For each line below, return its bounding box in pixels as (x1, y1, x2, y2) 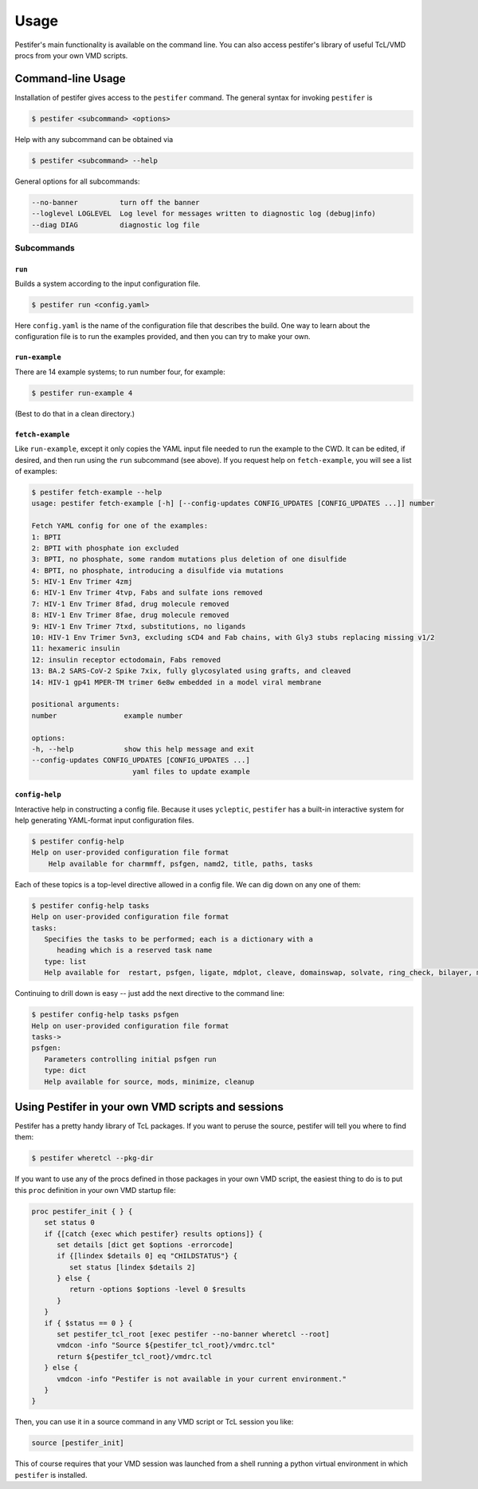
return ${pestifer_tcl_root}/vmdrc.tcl (57, 1352, 213, 1361)
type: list (44, 957, 87, 966)
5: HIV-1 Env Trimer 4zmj (31, 577, 133, 587)
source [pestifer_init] (31, 1439, 125, 1448)
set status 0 (44, 1218, 96, 1227)
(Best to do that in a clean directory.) (14, 409, 135, 418)
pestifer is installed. (14, 1470, 88, 1479)
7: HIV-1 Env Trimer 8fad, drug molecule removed (31, 599, 229, 608)
